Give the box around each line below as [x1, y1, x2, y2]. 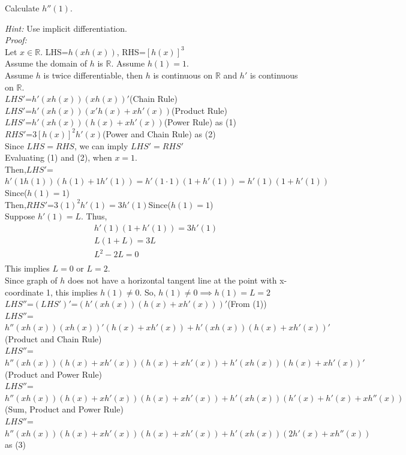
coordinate [5, 285, 44, 298]
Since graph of [5, 273, 58, 286]
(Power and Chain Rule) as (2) [102, 127, 216, 140]
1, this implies [46, 285, 98, 298]
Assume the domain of [5, 57, 88, 70]
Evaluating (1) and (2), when [5, 151, 112, 164]
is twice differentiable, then [43, 68, 143, 81]
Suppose [5, 210, 35, 222]
